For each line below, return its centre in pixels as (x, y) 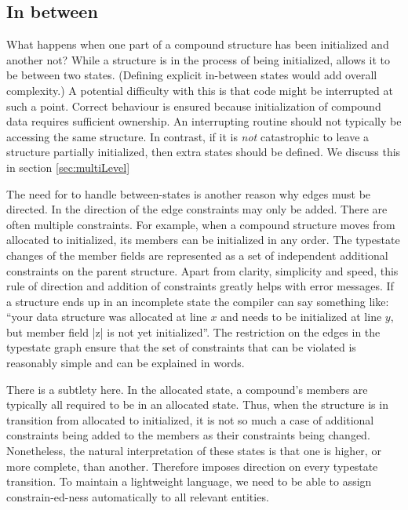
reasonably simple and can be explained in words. (126, 363)
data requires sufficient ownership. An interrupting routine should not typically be (204, 121)
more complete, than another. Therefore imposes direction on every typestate (192, 466)
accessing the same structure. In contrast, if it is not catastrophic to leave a (188, 136)
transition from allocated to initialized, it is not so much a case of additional (190, 419)
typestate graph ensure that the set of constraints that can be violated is (181, 347)
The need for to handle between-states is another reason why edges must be (189, 193)
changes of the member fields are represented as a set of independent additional (197, 255)
